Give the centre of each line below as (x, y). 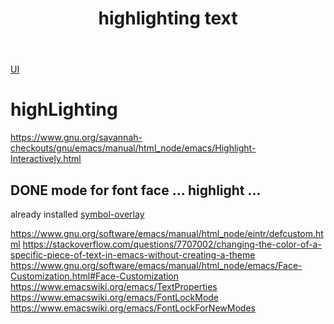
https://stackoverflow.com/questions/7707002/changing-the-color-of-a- (172, 244)
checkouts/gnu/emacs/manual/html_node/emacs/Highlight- (133, 148)
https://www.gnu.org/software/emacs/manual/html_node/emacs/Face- (156, 265)
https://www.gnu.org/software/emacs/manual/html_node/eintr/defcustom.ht (167, 233)
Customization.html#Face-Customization (95, 276)
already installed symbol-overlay (77, 214)
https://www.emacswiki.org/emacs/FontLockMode (115, 297)
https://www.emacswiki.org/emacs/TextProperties (114, 286)
